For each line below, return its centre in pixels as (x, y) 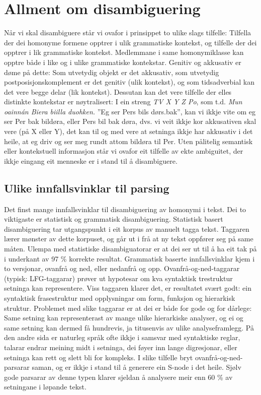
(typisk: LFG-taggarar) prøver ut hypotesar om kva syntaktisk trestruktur (118, 278)
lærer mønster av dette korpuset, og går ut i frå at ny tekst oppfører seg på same (129, 239)
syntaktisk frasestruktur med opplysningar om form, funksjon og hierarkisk (120, 298)
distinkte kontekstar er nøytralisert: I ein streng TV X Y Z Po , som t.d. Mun (123, 102)
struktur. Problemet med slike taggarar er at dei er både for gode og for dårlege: (128, 308)
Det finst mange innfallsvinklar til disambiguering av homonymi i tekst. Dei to (125, 209)
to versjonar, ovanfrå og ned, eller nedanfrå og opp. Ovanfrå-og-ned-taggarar (122, 268)
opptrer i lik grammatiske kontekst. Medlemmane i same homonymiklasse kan (124, 52)
